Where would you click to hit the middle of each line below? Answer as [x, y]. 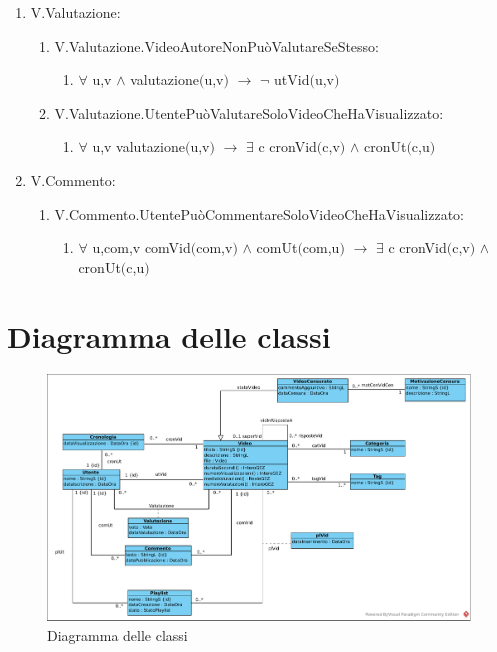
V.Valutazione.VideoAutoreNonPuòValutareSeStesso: [217, 45]
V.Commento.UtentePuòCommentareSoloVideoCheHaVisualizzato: [259, 213]
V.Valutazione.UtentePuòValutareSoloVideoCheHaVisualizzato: [249, 112]
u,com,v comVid [141, 247]
